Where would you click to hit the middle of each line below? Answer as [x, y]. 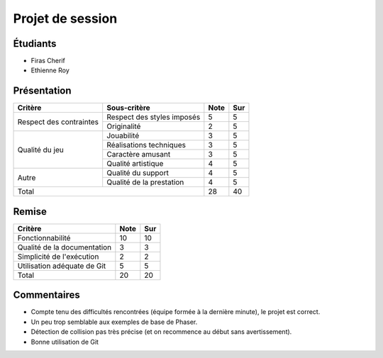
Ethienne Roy [50, 70]
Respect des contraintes [58, 122]
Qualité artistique [135, 164]
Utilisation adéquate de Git [62, 266]
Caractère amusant [139, 155]
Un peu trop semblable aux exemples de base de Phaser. [114, 322]
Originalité [124, 126]
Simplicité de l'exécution [58, 257]
